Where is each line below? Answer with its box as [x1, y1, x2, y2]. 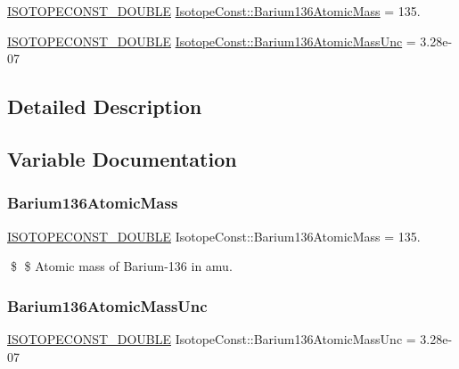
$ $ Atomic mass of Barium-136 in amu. [10, 257, 233, 275]
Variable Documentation [7, 144, 237, 172]
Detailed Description [7, 93, 202, 120]
